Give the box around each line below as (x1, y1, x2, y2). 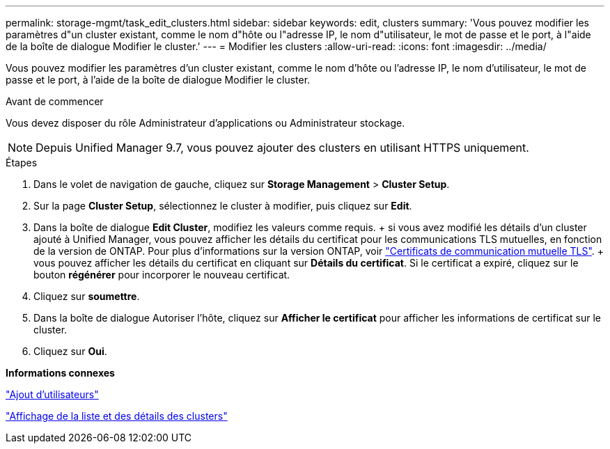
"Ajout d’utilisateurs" (6, 388, 99, 400)
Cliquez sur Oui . (33, 345, 107, 357)
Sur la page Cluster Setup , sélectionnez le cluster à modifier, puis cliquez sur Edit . (33, 200, 412, 212)
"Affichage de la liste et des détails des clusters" (6, 410, 228, 422)
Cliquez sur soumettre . (33, 290, 140, 302)
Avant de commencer (6, 95, 104, 107)
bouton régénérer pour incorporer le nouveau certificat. (33, 269, 290, 281)
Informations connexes (6, 367, 115, 379)
